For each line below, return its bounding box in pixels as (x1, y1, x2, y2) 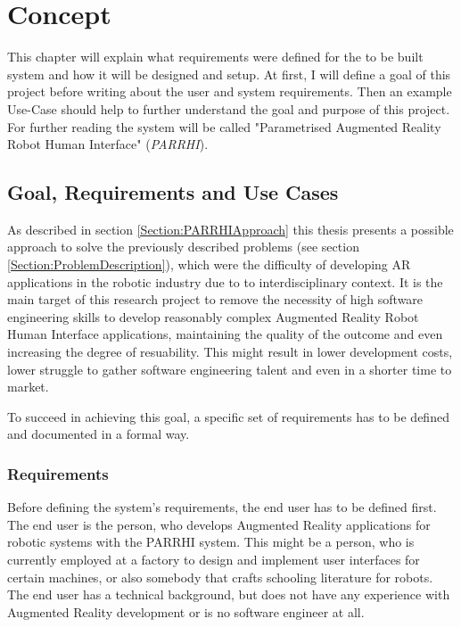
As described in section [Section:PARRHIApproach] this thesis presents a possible (7, 219, 454, 238)
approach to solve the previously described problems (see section (7, 237, 359, 256)
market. (7, 377, 49, 396)
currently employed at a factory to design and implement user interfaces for (7, 550, 420, 569)
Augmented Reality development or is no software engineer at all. (7, 602, 365, 621)
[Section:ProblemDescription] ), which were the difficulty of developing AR (7, 255, 411, 274)
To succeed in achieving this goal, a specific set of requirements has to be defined (7, 407, 449, 425)
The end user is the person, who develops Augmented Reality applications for (7, 515, 431, 533)
